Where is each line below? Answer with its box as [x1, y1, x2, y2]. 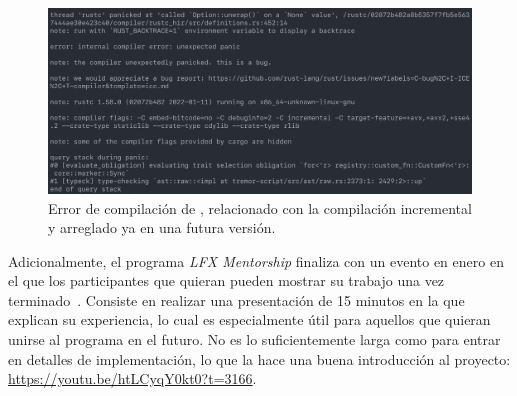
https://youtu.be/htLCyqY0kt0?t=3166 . [8, 368, 257, 389]
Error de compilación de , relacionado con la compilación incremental [48, 197, 472, 218]
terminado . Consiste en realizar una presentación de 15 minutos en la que [8, 289, 465, 310]
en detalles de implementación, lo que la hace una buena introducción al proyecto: [8, 348, 511, 369]
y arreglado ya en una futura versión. [48, 217, 276, 238]
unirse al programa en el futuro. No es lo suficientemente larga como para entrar [8, 329, 501, 350]
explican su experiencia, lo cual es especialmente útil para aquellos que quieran [8, 309, 491, 330]
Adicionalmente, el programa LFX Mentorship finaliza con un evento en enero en [8, 250, 504, 271]
